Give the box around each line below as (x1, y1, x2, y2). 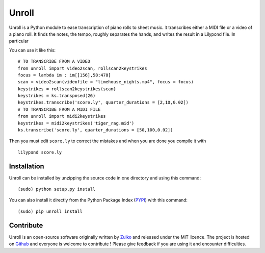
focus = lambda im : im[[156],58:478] (18, 72, 111, 78)
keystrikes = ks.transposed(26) (18, 93, 96, 99)
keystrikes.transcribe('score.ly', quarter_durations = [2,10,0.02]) (18, 100, 189, 105)
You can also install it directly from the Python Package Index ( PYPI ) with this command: (9, 197, 187, 203)
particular (9, 38, 29, 44)
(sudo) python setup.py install (18, 186, 96, 192)
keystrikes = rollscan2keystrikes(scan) (18, 86, 116, 92)
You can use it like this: (9, 47, 56, 53)
